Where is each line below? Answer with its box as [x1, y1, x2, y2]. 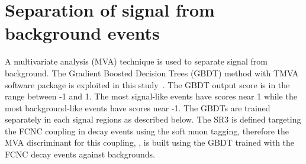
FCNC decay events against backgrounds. [5, 148, 156, 160]
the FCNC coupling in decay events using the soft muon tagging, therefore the [5, 124, 289, 137]
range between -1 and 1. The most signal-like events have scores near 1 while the [5, 90, 297, 102]
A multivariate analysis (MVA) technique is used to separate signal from [5, 55, 268, 67]
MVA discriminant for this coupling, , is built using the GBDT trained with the [5, 136, 295, 149]
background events [5, 21, 160, 45]
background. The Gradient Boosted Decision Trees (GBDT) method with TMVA [5, 66, 299, 79]
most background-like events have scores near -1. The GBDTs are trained [5, 101, 270, 114]
